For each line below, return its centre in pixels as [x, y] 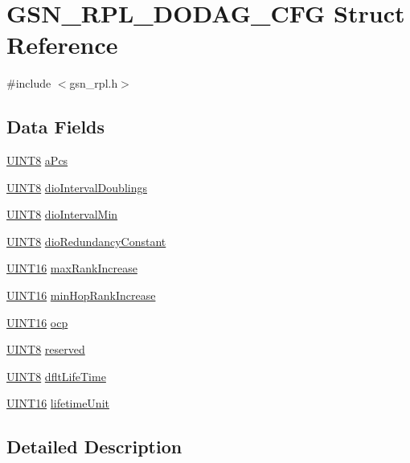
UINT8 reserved [46, 349]
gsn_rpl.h [94, 83]
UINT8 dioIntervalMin [62, 214]
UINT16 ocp [37, 322]
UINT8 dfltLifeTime [56, 376]
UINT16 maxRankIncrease [72, 268]
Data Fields [56, 127]
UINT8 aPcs [37, 160]
